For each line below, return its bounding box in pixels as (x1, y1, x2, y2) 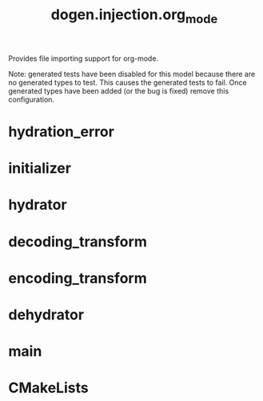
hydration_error (8, 122, 114, 141)
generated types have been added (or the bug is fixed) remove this (8, 86, 229, 95)
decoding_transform (8, 232, 148, 251)
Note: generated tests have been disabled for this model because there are (8, 69, 256, 78)
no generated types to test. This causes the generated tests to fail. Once (8, 78, 247, 87)
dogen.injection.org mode (50, 6, 218, 26)
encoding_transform (8, 269, 147, 287)
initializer (8, 159, 72, 178)
